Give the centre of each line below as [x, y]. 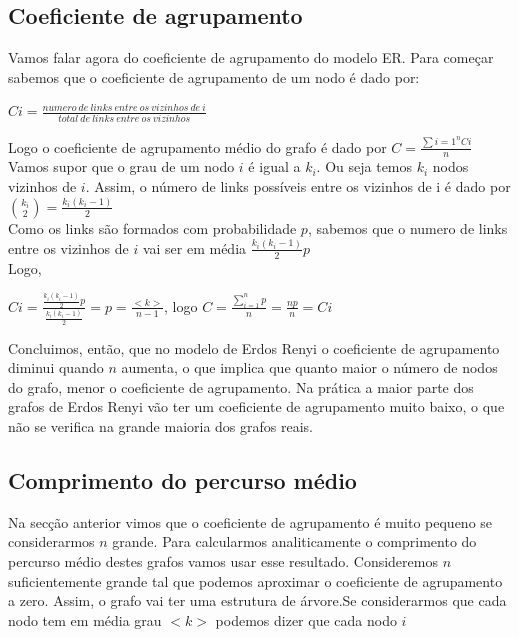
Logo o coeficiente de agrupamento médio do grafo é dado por [197, 146]
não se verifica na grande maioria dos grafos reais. [160, 426]
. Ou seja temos [364, 166]
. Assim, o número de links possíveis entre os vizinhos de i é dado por [298, 186]
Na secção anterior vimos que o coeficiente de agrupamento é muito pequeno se [250, 521]
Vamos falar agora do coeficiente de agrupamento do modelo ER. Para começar [251, 57]
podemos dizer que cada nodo [306, 619]
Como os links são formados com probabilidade [152, 227]
